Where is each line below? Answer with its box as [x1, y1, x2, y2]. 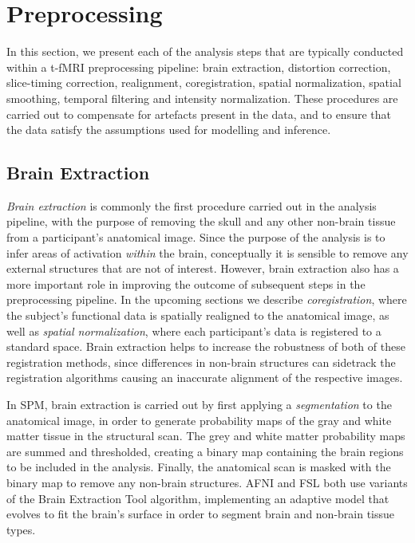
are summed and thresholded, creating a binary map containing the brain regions [6, 443, 404, 459]
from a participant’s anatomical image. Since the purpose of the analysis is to [6, 229, 385, 246]
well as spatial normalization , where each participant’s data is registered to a [6, 322, 381, 339]
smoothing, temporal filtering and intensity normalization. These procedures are [6, 89, 398, 106]
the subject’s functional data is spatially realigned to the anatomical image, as [6, 307, 389, 324]
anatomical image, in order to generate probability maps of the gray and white [6, 411, 392, 428]
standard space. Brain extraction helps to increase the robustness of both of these [6, 338, 405, 355]
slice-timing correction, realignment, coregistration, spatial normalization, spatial [6, 74, 401, 91]
